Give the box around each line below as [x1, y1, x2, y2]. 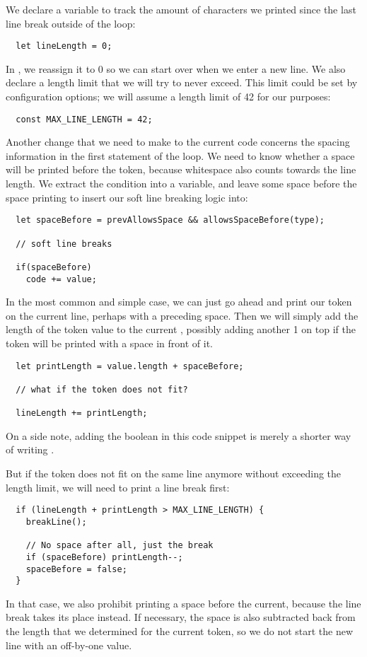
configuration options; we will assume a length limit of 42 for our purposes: [6, 89, 331, 104]
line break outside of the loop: [6, 16, 136, 30]
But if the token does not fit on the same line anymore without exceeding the [6, 466, 342, 481]
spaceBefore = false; [25, 564, 127, 574]
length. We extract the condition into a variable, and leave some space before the [6, 176, 357, 191]
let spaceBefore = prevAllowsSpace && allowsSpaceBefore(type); [16, 215, 325, 226]
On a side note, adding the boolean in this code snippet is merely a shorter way [6, 428, 351, 443]
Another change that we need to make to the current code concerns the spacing [6, 134, 350, 149]
